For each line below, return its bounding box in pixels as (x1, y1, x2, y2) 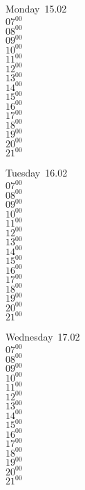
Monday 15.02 (6, 1, 67, 15)
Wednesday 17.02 (6, 329, 80, 344)
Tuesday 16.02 (6, 165, 68, 180)
